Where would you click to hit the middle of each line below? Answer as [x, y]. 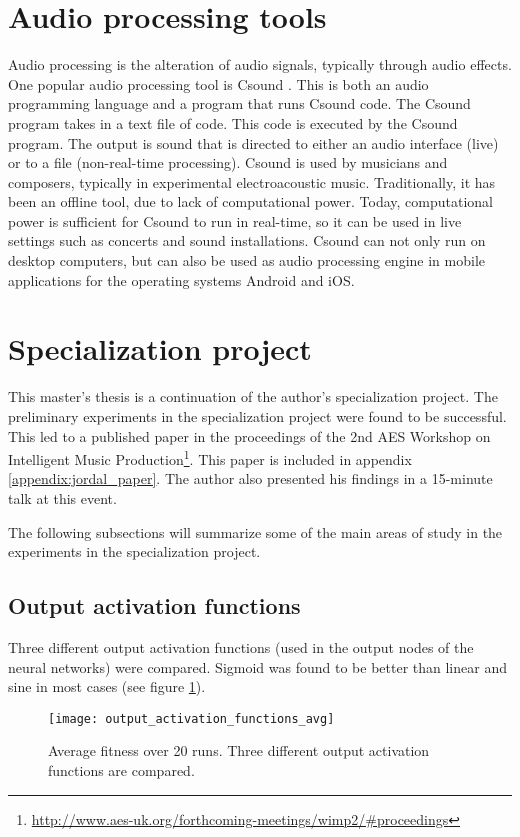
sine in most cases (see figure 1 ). [107, 686]
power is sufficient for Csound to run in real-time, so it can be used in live [235, 220]
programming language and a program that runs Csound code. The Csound [239, 103]
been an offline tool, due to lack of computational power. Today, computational [251, 201]
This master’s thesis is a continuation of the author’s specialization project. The [253, 396]
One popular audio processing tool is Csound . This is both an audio [218, 83]
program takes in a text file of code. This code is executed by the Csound [233, 122]
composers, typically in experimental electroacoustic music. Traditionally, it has [252, 181]
